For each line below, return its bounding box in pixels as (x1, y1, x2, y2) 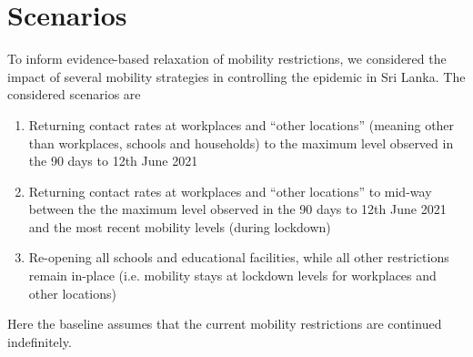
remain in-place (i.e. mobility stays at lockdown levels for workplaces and (28, 266, 437, 285)
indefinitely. (7, 331, 72, 351)
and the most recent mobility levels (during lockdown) (28, 217, 331, 236)
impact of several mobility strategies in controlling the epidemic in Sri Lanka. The (7, 66, 466, 86)
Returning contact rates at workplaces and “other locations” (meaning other (28, 115, 455, 134)
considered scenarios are (7, 85, 141, 104)
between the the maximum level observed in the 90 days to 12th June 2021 (28, 199, 447, 219)
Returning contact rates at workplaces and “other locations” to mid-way (28, 181, 432, 200)
